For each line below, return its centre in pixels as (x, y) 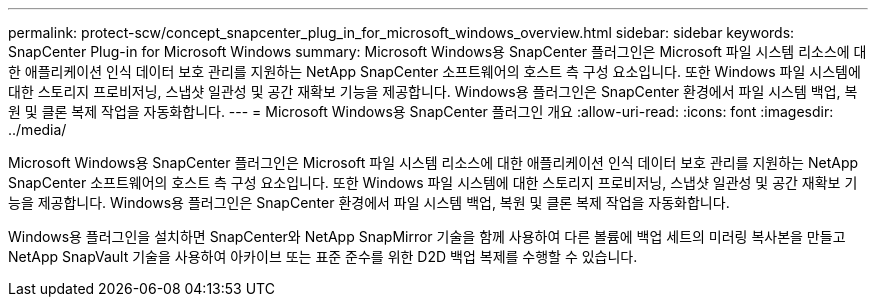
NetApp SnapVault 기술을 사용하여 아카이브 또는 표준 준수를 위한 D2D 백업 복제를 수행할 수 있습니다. (323, 256)
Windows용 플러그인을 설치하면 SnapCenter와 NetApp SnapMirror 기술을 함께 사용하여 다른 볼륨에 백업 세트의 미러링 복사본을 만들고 (427, 236)
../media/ (37, 129)
